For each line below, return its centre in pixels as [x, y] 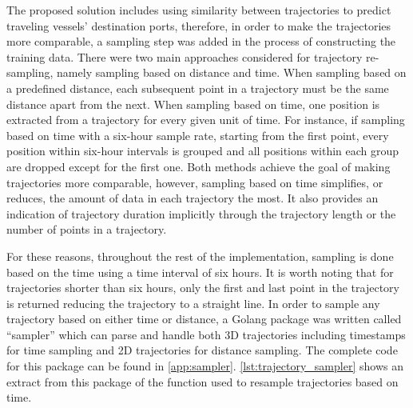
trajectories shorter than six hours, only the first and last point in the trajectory [203, 288]
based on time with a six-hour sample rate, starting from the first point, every [198, 135]
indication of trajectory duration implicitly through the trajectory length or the [201, 213]
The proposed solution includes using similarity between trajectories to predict [199, 10]
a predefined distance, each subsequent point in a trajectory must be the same [198, 88]
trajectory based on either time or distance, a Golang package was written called [204, 319]
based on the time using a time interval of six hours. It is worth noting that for [200, 272]
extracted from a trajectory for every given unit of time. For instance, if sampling [206, 120]
